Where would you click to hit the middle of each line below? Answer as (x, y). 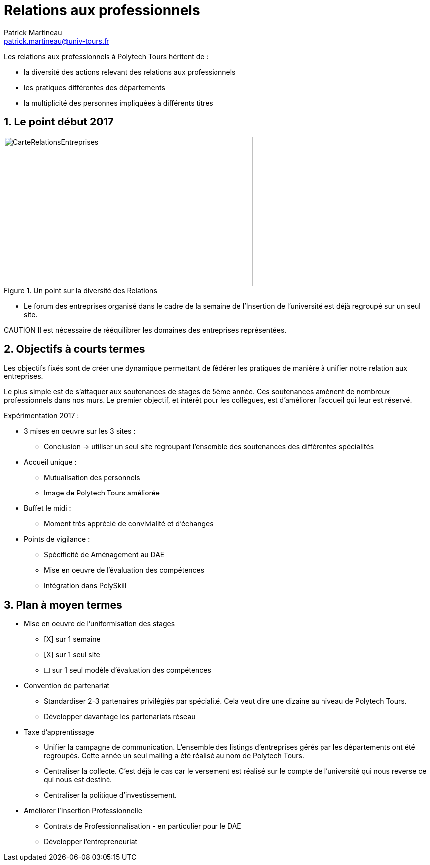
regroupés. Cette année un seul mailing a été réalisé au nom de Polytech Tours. (174, 756)
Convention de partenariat (67, 686)
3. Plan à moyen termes (63, 605)
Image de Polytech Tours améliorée (102, 493)
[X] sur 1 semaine (72, 639)
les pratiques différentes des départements (95, 87)
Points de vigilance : (57, 539)
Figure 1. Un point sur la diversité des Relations (81, 290)
